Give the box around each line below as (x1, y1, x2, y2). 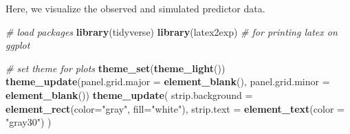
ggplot (6, 38, 30, 52)
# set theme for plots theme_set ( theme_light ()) (6, 60, 226, 75)
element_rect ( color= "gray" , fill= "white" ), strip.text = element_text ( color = (6, 101, 344, 115)
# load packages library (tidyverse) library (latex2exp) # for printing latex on (6, 24, 338, 38)
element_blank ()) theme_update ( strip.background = (6, 87, 253, 102)
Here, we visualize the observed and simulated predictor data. (6, 1, 265, 15)
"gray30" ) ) (6, 115, 52, 129)
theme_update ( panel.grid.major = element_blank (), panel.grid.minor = (6, 74, 330, 89)
